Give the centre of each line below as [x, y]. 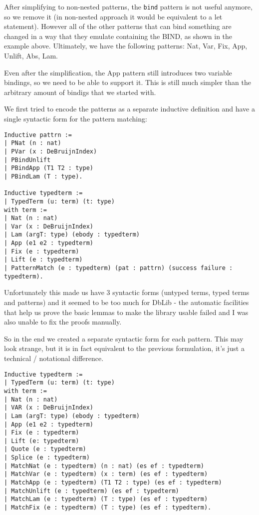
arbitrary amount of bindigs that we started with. [80, 92]
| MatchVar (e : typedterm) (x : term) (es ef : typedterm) [106, 474]
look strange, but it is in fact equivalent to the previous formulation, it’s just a [124, 348]
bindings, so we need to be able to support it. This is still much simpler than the [128, 82]
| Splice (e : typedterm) [47, 458]
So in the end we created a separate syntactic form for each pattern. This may [124, 338]
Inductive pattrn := [38, 135]
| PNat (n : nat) [33, 143]
